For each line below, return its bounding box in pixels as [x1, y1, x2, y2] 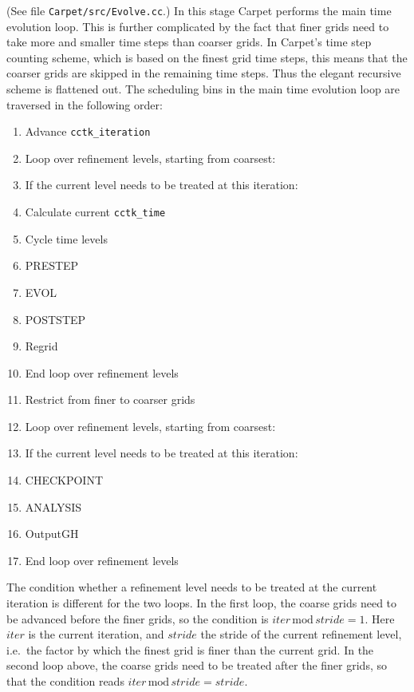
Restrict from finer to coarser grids [25, 391, 195, 408]
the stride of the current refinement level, [200, 626, 402, 643]
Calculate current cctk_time [25, 204, 166, 220]
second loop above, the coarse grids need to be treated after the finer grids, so [6, 657, 387, 674]
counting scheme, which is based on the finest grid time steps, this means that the [6, 49, 408, 65]
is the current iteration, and [28, 626, 164, 643]
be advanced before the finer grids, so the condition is [6, 610, 269, 627]
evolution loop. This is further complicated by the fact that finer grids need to [6, 18, 389, 34]
